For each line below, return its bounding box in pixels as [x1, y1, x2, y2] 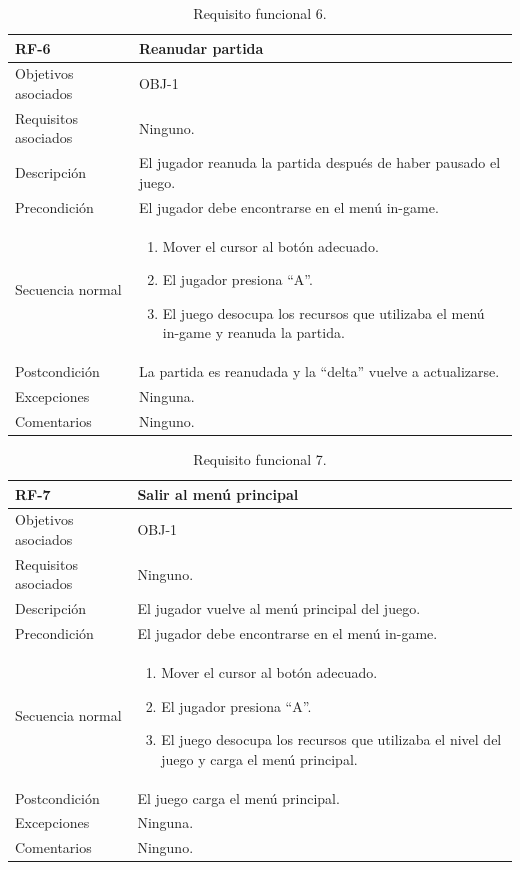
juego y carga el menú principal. [161, 748, 358, 769]
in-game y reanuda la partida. [162, 322, 345, 343]
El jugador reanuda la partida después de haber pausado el [138, 152, 501, 173]
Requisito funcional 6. [193, 3, 327, 23]
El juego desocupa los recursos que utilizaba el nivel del [161, 729, 502, 750]
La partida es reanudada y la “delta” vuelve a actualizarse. [138, 361, 500, 382]
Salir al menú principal [137, 483, 299, 504]
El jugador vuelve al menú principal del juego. [137, 598, 421, 619]
